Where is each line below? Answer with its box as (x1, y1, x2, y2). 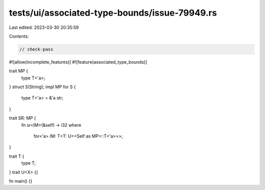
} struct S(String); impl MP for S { (9, 84, 76, 90)
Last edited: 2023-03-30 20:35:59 (9, 24, 79, 30)
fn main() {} (9, 178, 33, 184)
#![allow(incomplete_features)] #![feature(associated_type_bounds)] (9, 59, 147, 65)
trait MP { (9, 68, 28, 74)
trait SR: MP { (9, 115, 36, 121)
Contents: (9, 33, 29, 39)
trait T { (9, 153, 25, 159)
